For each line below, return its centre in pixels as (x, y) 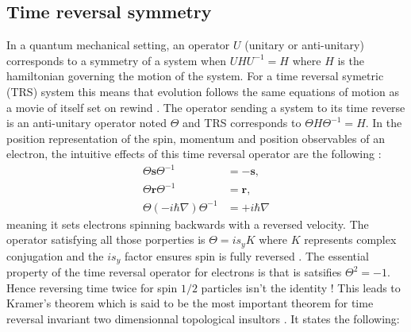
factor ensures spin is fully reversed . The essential (246, 255)
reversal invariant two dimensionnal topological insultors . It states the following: (203, 318)
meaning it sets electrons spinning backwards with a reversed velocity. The (188, 224)
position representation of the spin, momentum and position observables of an (196, 138)
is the (351, 60)
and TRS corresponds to (242, 123)
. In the (384, 123)
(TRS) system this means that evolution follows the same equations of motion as (203, 91)
